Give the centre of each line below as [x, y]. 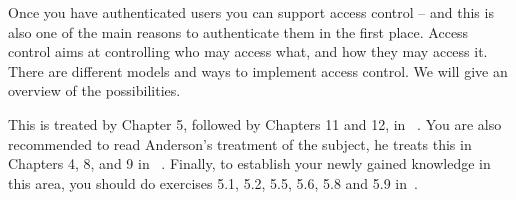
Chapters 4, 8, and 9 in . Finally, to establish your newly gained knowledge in [249, 163]
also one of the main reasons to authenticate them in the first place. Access [238, 31]
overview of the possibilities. [94, 90]
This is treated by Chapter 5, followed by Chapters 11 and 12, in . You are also [255, 123]
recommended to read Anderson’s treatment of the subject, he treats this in [240, 143]
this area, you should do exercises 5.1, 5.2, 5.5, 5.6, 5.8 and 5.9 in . [213, 182]
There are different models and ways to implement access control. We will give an [258, 70]
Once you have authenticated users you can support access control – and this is [251, 12]
